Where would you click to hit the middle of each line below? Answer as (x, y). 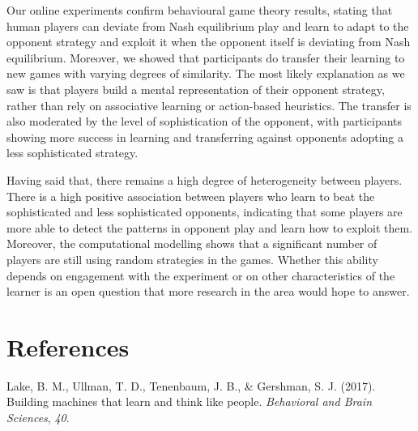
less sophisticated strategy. (73, 153)
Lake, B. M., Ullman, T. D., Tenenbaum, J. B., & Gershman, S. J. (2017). (191, 385)
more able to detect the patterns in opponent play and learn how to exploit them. (210, 227)
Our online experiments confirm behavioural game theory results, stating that (200, 10)
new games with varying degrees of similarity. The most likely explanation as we (206, 73)
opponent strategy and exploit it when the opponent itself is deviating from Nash (209, 42)
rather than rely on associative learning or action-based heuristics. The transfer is (209, 105)
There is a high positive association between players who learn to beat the (191, 196)
